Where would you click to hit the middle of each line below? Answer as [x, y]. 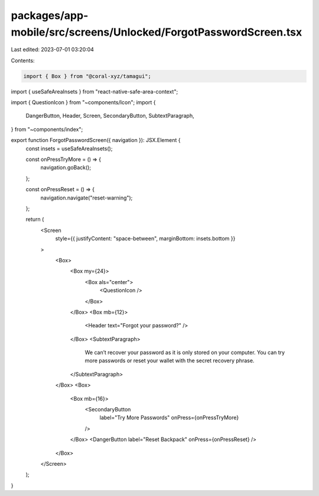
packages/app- [50, 15]
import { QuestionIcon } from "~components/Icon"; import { [83, 102]
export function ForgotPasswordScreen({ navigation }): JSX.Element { [96, 140]
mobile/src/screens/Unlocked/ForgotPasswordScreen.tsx [157, 32]
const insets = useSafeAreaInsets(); [69, 149]
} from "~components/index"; [47, 129]
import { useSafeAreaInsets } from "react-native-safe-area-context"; [95, 91]
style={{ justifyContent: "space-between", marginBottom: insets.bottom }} [145, 239]
